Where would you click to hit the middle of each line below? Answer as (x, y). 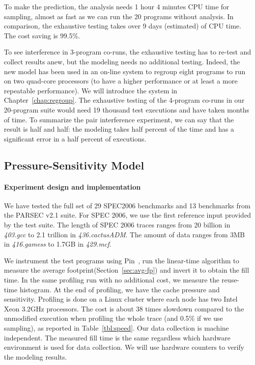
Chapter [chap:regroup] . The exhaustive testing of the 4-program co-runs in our (124, 100)
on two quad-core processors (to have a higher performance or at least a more (121, 81)
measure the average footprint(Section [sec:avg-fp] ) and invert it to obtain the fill (127, 270)
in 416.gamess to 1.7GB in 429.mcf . (58, 244)
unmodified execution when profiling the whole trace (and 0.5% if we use (113, 318)
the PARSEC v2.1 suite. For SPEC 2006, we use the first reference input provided (127, 215)
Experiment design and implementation (72, 186)
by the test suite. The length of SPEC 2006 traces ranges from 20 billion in (117, 225)
